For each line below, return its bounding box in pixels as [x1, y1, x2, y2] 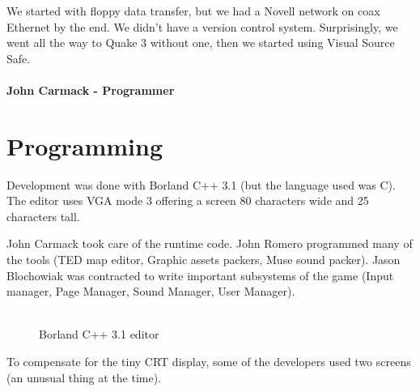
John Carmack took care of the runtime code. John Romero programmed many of [6, 235, 413, 252]
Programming [6, 129, 163, 162]
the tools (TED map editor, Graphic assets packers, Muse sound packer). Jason [6, 251, 401, 268]
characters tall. [6, 207, 80, 224]
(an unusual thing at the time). [6, 369, 162, 386]
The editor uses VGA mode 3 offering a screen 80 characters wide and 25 [6, 192, 369, 209]
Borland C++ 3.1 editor [39, 326, 159, 343]
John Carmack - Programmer [6, 81, 175, 98]
